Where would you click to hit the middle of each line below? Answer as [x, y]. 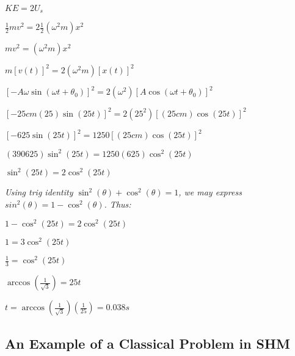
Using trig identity [39, 192]
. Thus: [118, 204]
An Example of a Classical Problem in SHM [147, 343]
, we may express [210, 192]
